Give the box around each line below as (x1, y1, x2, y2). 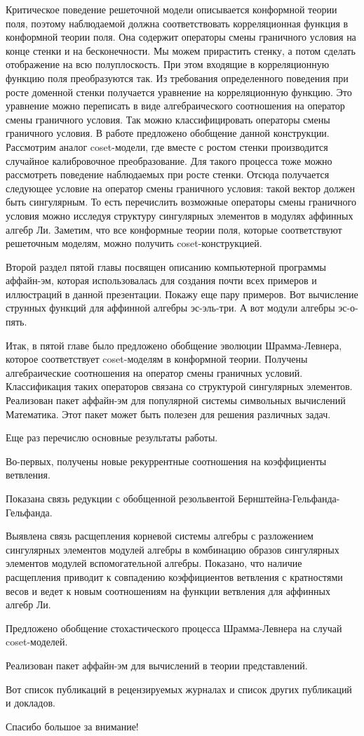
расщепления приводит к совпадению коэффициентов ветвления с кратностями (6, 569, 343, 584)
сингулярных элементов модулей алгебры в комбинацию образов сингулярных (6, 542, 339, 556)
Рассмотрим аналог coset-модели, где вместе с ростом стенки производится (6, 139, 328, 154)
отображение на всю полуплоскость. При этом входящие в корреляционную (6, 57, 330, 72)
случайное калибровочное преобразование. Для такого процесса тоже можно (6, 153, 332, 168)
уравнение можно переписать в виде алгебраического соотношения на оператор (6, 98, 345, 113)
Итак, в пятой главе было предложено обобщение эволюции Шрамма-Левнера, (6, 337, 342, 352)
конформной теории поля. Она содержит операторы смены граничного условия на (6, 29, 356, 44)
